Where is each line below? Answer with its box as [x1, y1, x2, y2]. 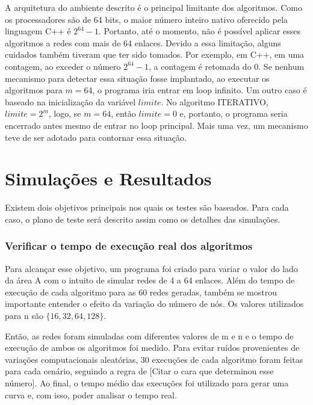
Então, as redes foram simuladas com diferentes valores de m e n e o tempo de [5, 329, 294, 342]
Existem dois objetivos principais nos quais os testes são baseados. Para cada [5, 201, 289, 214]
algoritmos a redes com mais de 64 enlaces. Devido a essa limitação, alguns [5, 36, 281, 49]
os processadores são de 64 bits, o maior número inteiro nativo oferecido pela [5, 13, 288, 25]
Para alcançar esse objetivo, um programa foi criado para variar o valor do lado [5, 262, 298, 274]
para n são [5, 309, 43, 322]
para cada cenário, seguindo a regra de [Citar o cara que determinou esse [5, 365, 274, 377]
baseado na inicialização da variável [5, 95, 136, 108]
